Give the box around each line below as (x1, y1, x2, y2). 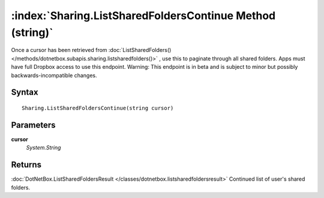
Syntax (11, 87, 38, 98)
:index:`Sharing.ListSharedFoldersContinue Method (11, 9, 276, 22)
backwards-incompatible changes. (11, 72, 97, 79)
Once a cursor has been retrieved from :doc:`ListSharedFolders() (11, 47, 172, 54)
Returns (11, 160, 42, 170)
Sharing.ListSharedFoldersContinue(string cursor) (22, 105, 174, 111)
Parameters (11, 120, 56, 130)
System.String (26, 144, 61, 151)
